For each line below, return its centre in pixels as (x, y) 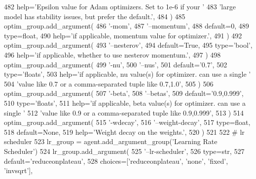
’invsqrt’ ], (18, 170)
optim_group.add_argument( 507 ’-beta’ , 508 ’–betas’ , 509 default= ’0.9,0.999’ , (124, 93)
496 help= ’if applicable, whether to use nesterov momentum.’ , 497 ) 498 (112, 54)
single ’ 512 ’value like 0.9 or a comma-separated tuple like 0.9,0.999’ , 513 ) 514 (124, 112)
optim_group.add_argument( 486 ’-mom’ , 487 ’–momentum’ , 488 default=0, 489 (127, 26)
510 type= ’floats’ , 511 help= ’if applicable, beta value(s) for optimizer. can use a (125, 103)
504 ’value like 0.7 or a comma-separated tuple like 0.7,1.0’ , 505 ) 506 (109, 83)
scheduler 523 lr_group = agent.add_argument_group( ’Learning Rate (111, 141)
